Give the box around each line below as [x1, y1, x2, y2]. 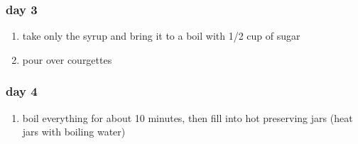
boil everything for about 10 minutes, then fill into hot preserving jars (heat [22, 110, 353, 125]
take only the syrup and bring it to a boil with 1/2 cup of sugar [22, 28, 300, 43]
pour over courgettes [22, 52, 112, 67]
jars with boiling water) [22, 124, 126, 139]
